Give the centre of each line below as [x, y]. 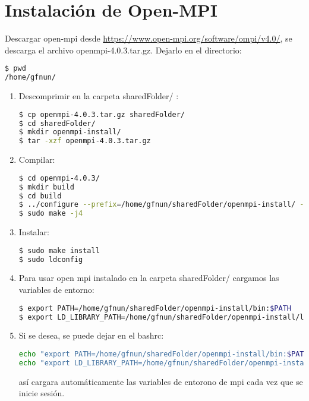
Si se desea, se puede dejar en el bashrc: [91, 335]
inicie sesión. [42, 393]
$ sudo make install [59, 250]
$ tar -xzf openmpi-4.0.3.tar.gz [85, 141]
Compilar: [37, 160]
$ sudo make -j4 [51, 214]
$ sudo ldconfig [51, 259]
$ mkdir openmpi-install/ [70, 132]
